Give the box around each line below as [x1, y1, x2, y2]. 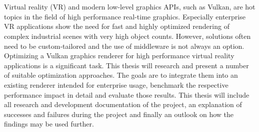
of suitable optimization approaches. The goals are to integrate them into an [4, 70, 238, 80]
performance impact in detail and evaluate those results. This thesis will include [4, 89, 249, 100]
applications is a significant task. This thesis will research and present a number [4, 60, 249, 70]
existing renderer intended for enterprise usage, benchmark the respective [4, 79, 228, 90]
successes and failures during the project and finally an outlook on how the [4, 109, 234, 119]
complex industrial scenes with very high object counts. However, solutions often [4, 30, 251, 41]
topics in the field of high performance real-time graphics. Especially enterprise [4, 11, 245, 21]
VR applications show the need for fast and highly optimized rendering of [4, 21, 229, 31]
